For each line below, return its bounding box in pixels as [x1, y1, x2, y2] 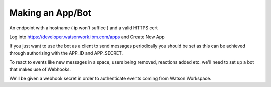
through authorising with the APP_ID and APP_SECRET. [9, 50, 123, 56]
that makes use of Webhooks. [9, 66, 71, 72]
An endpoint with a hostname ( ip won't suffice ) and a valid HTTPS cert [9, 25, 158, 31]
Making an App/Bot [9, 7, 92, 18]
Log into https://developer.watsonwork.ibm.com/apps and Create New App [9, 34, 165, 40]
